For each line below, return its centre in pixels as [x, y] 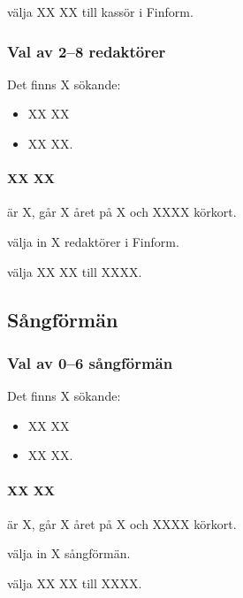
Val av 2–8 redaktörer [87, 51]
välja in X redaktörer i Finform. [93, 241]
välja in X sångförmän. [69, 553]
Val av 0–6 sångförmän [90, 362]
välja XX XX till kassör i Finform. [100, 11]
